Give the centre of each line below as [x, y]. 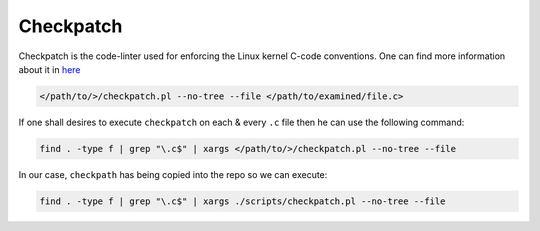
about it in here [49, 69]
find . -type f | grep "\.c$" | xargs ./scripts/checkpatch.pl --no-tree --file [242, 201]
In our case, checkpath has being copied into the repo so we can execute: [173, 174]
